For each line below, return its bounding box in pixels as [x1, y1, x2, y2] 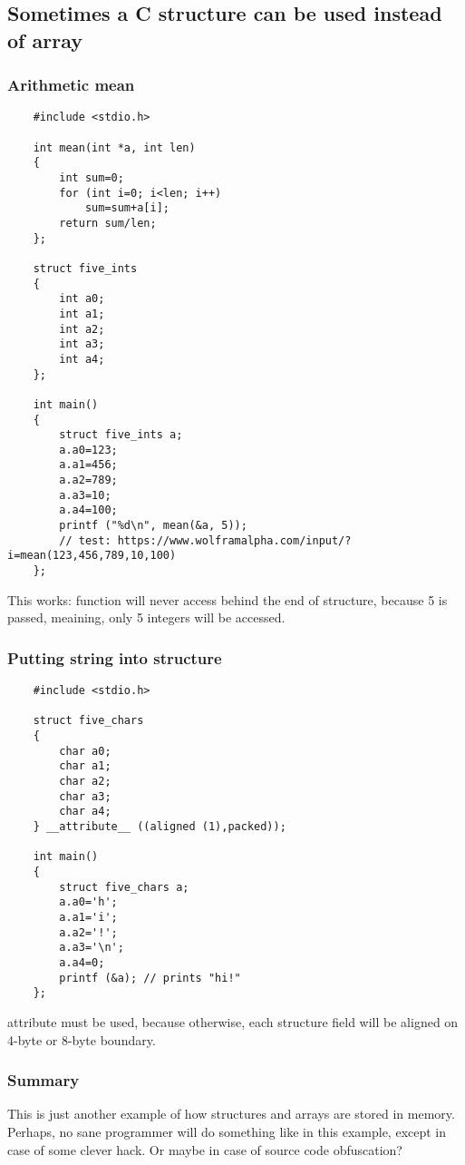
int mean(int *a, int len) [33, 141, 196, 154]
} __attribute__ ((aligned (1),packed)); [33, 820, 286, 834]
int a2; [59, 322, 105, 336]
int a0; [59, 292, 105, 306]
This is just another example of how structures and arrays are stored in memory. [7, 1104, 455, 1123]
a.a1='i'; [59, 910, 118, 924]
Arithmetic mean [7, 73, 135, 96]
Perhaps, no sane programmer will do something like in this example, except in [7, 1121, 447, 1141]
